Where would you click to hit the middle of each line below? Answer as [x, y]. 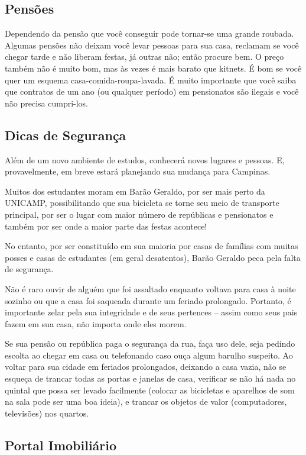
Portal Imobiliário [61, 445]
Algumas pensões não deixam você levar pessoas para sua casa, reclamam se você [152, 45]
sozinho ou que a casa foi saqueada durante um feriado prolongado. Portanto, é [148, 300]
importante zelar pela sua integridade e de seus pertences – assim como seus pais [151, 312]
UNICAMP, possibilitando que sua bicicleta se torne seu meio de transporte [142, 203]
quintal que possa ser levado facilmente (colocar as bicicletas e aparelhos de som [150, 390]
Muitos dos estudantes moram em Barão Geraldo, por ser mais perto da [135, 191]
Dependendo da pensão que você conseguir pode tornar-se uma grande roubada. [149, 33]
